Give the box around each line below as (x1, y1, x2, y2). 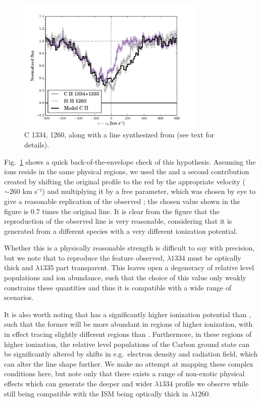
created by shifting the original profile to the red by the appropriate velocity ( (4, 176, 245, 186)
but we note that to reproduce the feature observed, (4, 252, 165, 263)
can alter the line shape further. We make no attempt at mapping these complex (4, 358, 253, 369)
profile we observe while (175, 378, 249, 388)
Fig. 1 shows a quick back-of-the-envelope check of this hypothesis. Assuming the (4, 156, 256, 167)
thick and (4, 262, 33, 273)
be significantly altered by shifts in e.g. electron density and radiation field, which (4, 348, 258, 359)
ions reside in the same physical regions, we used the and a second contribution (4, 166, 249, 177)
